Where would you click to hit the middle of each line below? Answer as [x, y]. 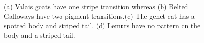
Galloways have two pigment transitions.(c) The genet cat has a [99, 16]
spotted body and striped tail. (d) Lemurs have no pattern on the [102, 25]
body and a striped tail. [40, 35]
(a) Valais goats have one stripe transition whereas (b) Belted [96, 6]
